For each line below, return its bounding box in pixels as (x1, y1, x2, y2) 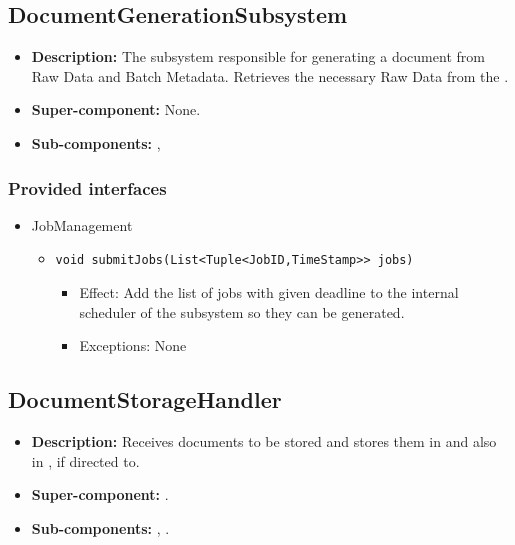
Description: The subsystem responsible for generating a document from (31, 46, 485, 67)
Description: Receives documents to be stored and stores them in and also (31, 431, 497, 452)
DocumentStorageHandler (8, 384, 282, 415)
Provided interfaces (8, 175, 167, 200)
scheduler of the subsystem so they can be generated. (79, 301, 405, 322)
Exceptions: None (79, 335, 187, 356)
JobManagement (31, 214, 133, 235)
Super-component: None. (31, 99, 201, 120)
